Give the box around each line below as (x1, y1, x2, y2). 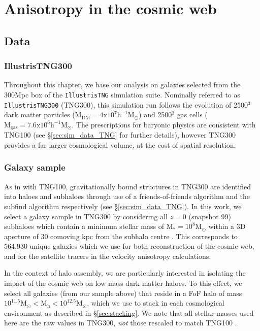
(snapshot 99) (188, 211, 231, 221)
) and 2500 (139, 109, 172, 120)
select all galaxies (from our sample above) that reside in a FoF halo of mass (4, 287, 242, 298)
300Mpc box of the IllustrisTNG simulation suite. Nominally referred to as (4, 89, 241, 100)
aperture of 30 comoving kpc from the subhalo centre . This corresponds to (4, 230, 238, 241)
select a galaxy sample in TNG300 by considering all (4, 211, 168, 221)
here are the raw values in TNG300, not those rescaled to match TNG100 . (4, 317, 237, 328)
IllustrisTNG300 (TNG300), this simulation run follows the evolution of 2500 (4, 99, 248, 110)
